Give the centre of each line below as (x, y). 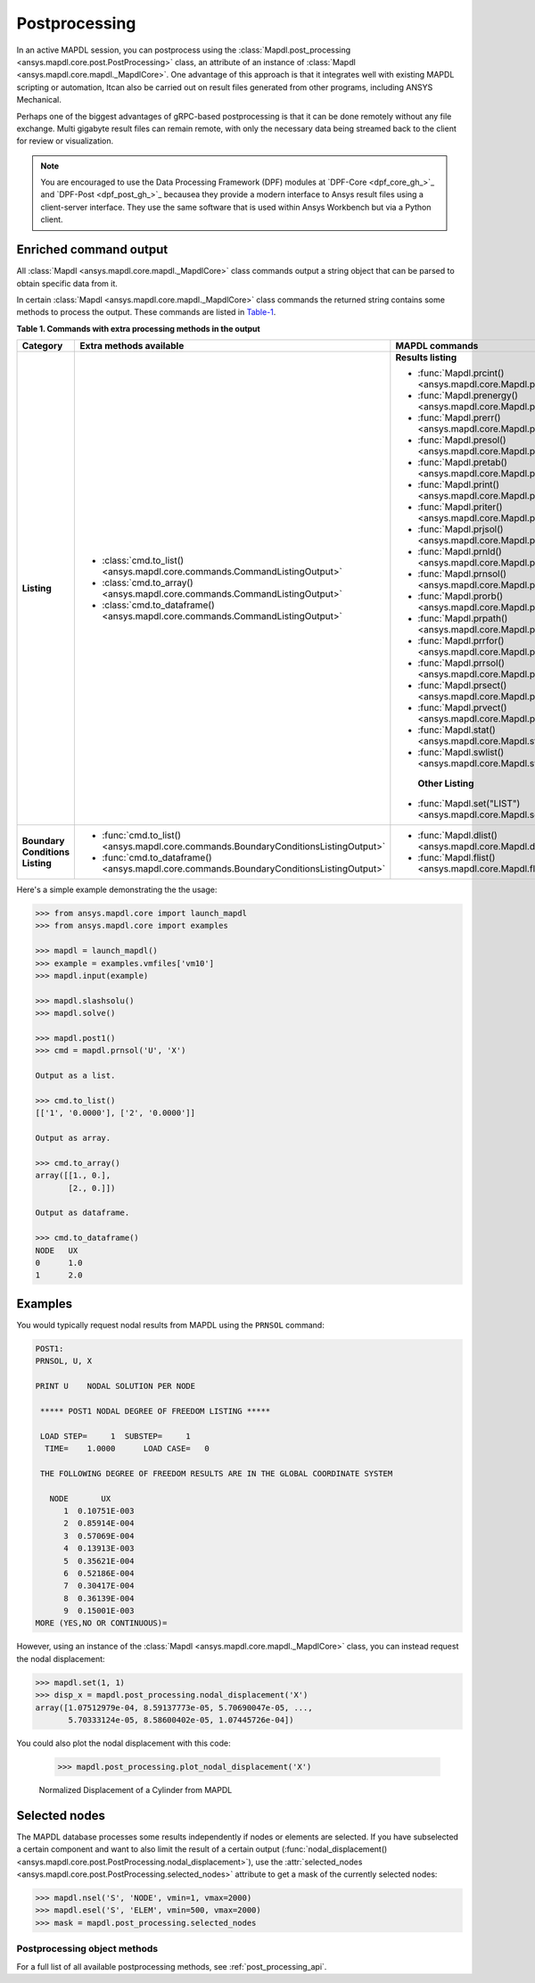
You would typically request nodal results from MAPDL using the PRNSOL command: (170, 1325)
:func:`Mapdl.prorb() (461, 596)
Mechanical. (39, 100)
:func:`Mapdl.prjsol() (461, 529)
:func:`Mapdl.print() (458, 484)
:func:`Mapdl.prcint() (461, 373)
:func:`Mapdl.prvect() (462, 707)
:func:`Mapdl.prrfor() (461, 640)
